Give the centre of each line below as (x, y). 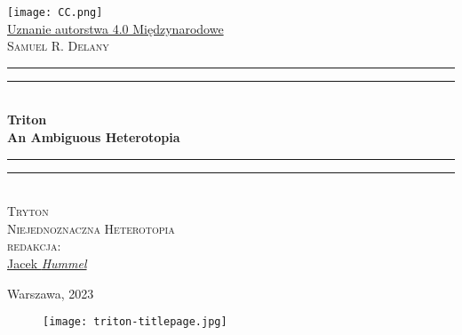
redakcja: (34, 246)
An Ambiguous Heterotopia (94, 137)
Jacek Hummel (47, 263)
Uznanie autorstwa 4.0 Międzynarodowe (115, 28)
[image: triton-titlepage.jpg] (135, 322)
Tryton (28, 211)
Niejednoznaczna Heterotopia (91, 228)
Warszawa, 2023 (51, 293)
